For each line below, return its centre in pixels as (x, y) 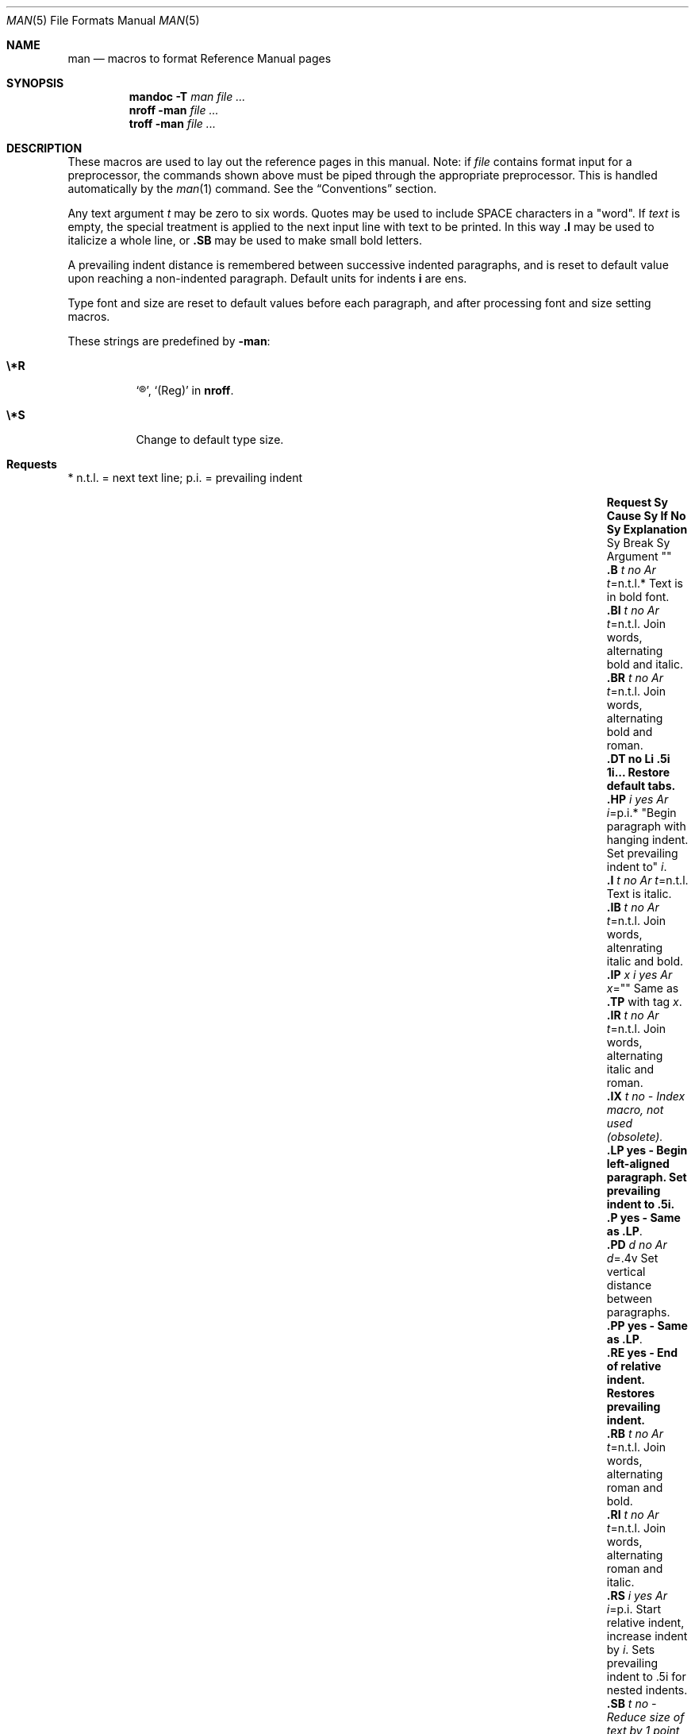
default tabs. (641, 786)
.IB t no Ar (633, 907)
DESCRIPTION (44, 148)
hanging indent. (647, 840)
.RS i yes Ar (637, 1595)
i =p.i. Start (634, 1609)
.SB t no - (632, 1703)
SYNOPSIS (35, 83)
